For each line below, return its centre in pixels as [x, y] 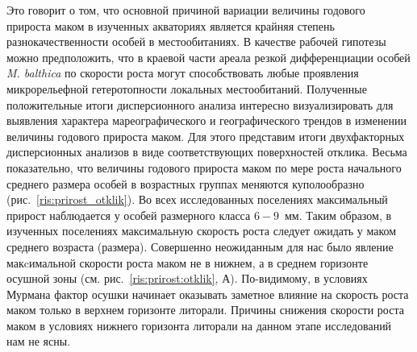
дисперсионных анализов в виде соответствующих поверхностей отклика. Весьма [207, 152]
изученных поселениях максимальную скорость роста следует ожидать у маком [202, 231]
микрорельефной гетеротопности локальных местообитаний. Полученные [187, 88]
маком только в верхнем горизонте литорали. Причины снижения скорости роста [205, 310]
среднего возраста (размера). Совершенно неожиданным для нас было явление [200, 246]
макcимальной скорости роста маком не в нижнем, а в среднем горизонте [188, 262]
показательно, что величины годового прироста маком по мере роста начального [204, 167]
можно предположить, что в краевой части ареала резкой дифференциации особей [208, 57]
